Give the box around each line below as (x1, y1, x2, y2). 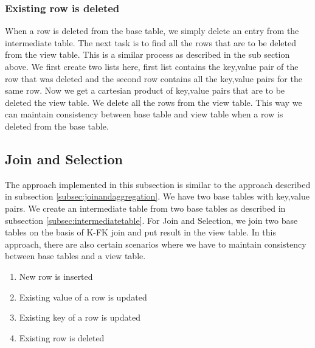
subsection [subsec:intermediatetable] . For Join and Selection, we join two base (5, 214, 298, 226)
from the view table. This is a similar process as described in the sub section (5, 48, 290, 61)
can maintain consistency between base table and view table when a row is (5, 108, 283, 120)
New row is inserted (19, 270, 93, 282)
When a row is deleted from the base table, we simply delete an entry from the (5, 24, 299, 37)
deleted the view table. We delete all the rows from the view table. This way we (5, 96, 302, 108)
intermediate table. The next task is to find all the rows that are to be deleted (5, 36, 297, 49)
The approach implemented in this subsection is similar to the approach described (5, 178, 311, 190)
